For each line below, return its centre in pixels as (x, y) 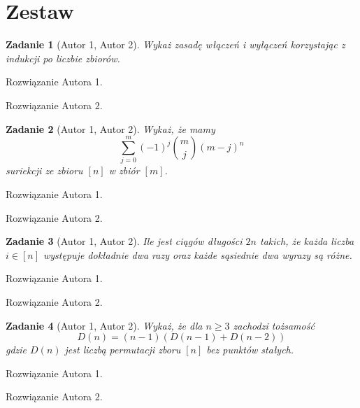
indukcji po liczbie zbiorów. (63, 58)
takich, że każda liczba (307, 241)
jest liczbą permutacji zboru (123, 350)
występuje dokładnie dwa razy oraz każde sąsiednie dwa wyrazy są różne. (198, 254)
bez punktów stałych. (250, 350)
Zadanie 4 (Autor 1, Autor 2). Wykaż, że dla (104, 325)
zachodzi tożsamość (274, 325)
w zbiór (124, 170)
